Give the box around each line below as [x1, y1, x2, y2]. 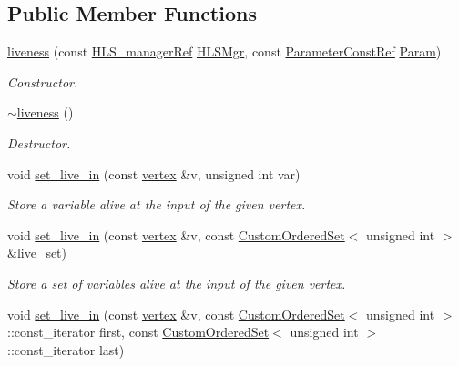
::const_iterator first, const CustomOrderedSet [7, 322, 270, 341]
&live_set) [7, 243, 67, 262]
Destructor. [7, 133, 71, 152]
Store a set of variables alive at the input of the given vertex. [7, 273, 346, 292]
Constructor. [7, 72, 78, 91]
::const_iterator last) [7, 340, 125, 359]
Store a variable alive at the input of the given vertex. [7, 195, 306, 214]
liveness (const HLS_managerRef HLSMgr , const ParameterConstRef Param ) [7, 42, 442, 61]
